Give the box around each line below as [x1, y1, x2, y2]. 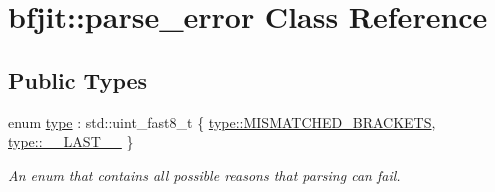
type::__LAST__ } [8, 131, 134, 152]
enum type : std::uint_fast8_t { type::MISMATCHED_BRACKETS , [8, 111, 436, 132]
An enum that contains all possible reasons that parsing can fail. [8, 164, 401, 185]
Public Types [8, 64, 148, 95]
